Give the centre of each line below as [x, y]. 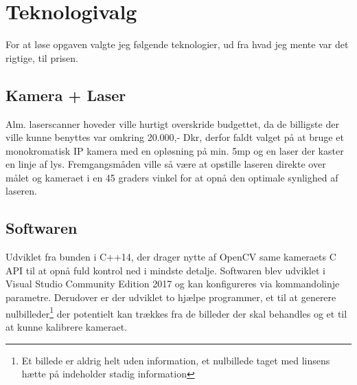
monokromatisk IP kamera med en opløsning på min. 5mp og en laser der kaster [175, 150]
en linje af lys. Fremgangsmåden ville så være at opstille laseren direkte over [166, 164]
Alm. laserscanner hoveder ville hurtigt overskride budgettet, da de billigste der [172, 123]
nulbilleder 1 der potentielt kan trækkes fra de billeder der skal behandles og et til [176, 312]
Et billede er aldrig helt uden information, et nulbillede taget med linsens [176, 360]
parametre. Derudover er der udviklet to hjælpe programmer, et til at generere [171, 297]
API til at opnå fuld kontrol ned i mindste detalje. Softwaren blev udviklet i [165, 270]
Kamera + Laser [66, 95]
